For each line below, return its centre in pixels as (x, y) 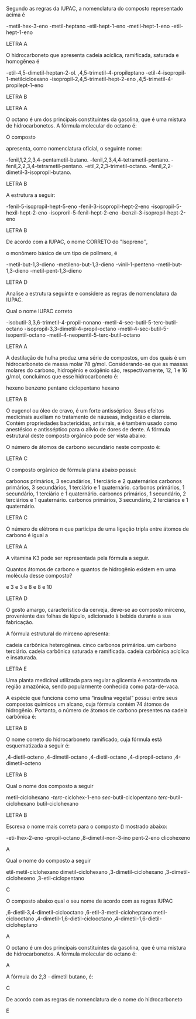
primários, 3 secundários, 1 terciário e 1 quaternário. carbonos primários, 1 (95, 487)
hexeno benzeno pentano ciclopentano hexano (63, 388)
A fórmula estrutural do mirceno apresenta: (58, 633)
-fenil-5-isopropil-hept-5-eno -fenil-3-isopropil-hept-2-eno (78, 206)
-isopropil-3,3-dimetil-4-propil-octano (70, 329)
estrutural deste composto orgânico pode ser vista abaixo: (77, 435)
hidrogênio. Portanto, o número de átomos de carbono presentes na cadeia (97, 710)
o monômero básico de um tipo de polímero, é (62, 253)
